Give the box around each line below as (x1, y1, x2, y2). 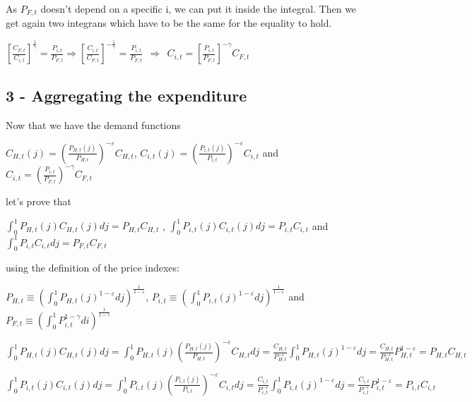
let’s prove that (6, 194, 72, 209)
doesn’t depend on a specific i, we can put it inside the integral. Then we (40, 1, 357, 16)
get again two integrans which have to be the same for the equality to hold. (6, 16, 332, 30)
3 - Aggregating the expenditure (6, 84, 247, 106)
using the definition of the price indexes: (6, 260, 179, 275)
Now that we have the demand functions (6, 117, 181, 132)
